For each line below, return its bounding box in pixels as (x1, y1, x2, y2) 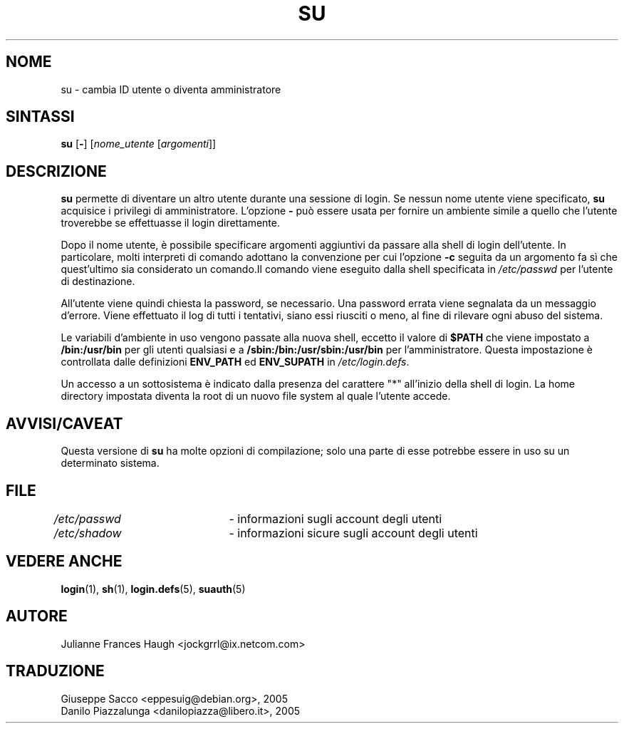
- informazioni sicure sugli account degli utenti (229, 525, 478, 540)
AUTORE (6, 607, 68, 626)
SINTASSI (6, 108, 75, 126)
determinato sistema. (61, 457, 160, 470)
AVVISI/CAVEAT (6, 414, 123, 433)
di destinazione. (61, 275, 135, 288)
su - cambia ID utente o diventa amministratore (61, 83, 281, 95)
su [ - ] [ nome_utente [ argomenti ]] (61, 138, 217, 150)
